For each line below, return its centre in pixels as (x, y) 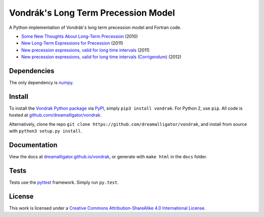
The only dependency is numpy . (41, 83)
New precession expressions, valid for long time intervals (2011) (86, 50)
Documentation (33, 145)
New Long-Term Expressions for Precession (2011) (72, 43)
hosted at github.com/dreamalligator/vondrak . (55, 115)
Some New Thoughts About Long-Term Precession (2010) (80, 36)
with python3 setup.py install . (45, 131)
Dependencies (32, 71)
